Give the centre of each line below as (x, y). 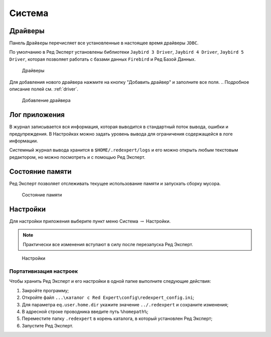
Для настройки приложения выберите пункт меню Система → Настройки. (90, 221)
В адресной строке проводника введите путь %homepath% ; (85, 311)
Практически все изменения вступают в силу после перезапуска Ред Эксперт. (108, 244)
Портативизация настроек (44, 271)
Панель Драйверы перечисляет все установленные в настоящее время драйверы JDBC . (104, 43)
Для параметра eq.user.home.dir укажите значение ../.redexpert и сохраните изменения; (125, 304)
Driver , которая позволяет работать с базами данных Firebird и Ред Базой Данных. (102, 59)
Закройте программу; (45, 290)
